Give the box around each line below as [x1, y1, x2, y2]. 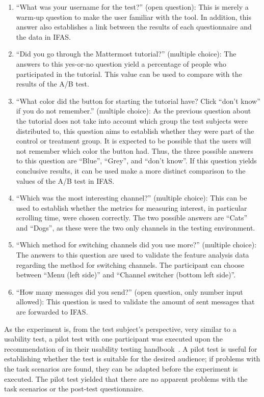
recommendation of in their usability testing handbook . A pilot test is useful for [4, 343, 257, 354]
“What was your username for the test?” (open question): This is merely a [16, 2, 249, 12]
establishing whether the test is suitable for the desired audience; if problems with [4, 353, 260, 364]
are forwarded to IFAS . [16, 306, 88, 317]
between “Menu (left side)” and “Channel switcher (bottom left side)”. [16, 269, 236, 280]
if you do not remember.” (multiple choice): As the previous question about [16, 105, 251, 116]
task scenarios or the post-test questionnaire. [4, 383, 144, 394]
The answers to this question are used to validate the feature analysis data [16, 249, 249, 260]
